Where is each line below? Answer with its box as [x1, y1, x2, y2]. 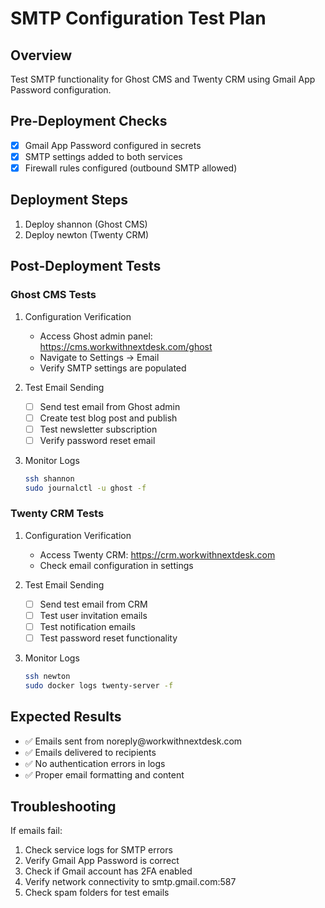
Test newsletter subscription [39, 423, 158, 435]
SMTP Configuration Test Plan [10, 7, 267, 30]
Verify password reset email [39, 434, 156, 446]
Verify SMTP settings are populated [39, 362, 187, 374]
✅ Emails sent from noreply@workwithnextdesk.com [24, 735, 243, 747]
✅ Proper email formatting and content [24, 768, 185, 781]
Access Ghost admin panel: [39, 330, 153, 342]
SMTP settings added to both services [24, 150, 183, 162]
